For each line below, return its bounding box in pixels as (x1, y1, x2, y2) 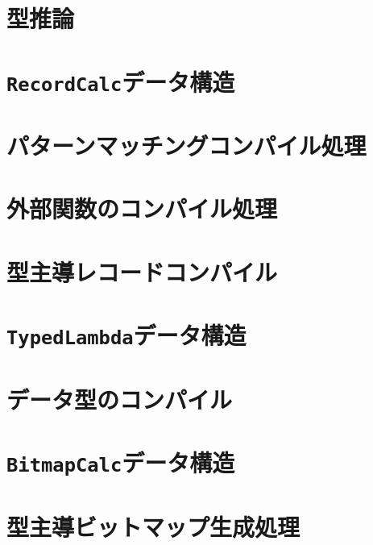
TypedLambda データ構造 (6, 318, 247, 352)
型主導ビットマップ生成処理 (6, 510, 300, 543)
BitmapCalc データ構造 (6, 446, 235, 479)
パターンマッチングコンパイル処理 (6, 129, 367, 162)
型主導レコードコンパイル (6, 255, 278, 288)
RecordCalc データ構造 (6, 64, 235, 98)
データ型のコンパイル (6, 382, 233, 415)
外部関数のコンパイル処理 (6, 192, 278, 225)
